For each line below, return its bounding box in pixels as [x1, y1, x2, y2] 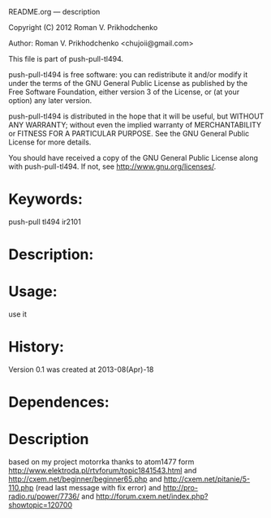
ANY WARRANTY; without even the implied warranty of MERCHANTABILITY [8, 120, 262, 129]
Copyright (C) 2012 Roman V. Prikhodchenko [8, 23, 158, 32]
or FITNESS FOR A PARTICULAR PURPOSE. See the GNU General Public [8, 129, 250, 138]
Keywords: [8, 190, 84, 209]
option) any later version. [8, 96, 92, 105]
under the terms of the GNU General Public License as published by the [8, 79, 248, 88]
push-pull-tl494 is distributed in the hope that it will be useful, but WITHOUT [8, 111, 265, 121]
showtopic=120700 [8, 500, 73, 510]
